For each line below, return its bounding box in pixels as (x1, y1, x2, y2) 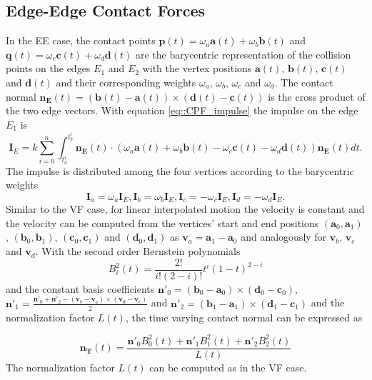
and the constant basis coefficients (6, 281, 155, 296)
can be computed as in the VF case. (149, 359, 307, 374)
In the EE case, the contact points (6, 33, 156, 48)
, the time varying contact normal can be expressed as (125, 309, 363, 324)
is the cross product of (268, 89, 366, 104)
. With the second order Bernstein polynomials (35, 244, 241, 259)
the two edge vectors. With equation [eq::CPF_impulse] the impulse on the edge (6, 103, 358, 118)
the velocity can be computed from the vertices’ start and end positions (6, 215, 319, 230)
